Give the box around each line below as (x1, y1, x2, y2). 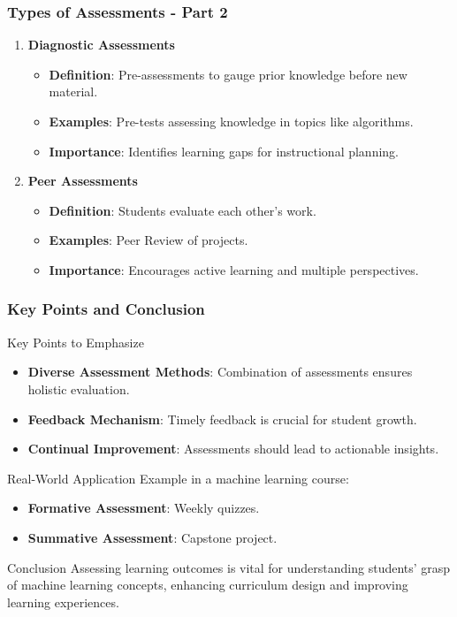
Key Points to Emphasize (7, 332, 144, 351)
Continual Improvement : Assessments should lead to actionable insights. (27, 439, 439, 458)
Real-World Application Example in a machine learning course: (7, 468, 349, 487)
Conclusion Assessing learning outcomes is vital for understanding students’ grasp (7, 558, 451, 576)
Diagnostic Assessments (27, 35, 175, 54)
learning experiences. (7, 592, 119, 611)
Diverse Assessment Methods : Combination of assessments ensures (27, 362, 413, 381)
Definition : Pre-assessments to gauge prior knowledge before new (49, 65, 407, 83)
